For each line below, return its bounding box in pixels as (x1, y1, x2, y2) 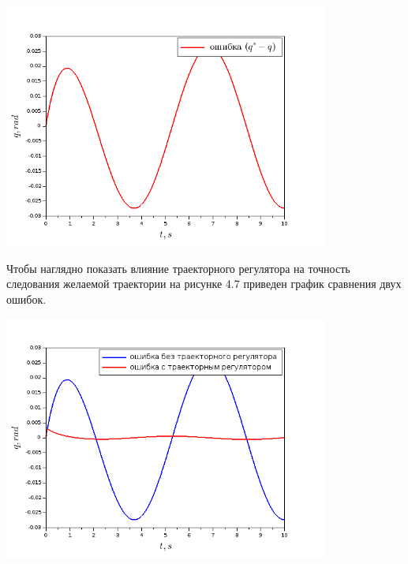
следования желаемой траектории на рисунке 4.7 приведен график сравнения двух (6, 275, 402, 292)
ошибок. (6, 290, 47, 307)
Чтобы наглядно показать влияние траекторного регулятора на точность (6, 260, 350, 276)
